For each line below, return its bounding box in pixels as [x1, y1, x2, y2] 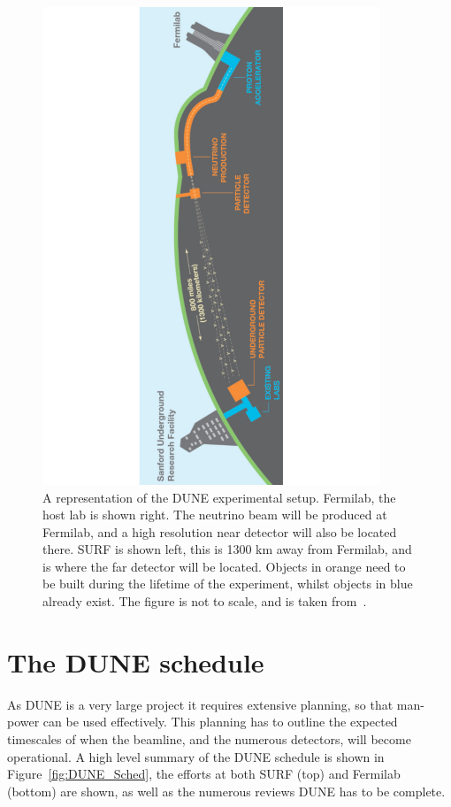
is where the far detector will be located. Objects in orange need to [42, 557, 406, 575]
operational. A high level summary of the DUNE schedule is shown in [7, 747, 385, 765]
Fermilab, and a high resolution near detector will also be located [42, 522, 397, 541]
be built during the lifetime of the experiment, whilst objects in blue [42, 574, 413, 593]
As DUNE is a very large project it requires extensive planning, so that [7, 695, 394, 713]
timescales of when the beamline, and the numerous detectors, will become [7, 729, 411, 748]
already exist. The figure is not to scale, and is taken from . [42, 592, 367, 611]
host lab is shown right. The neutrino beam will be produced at [42, 505, 387, 524]
